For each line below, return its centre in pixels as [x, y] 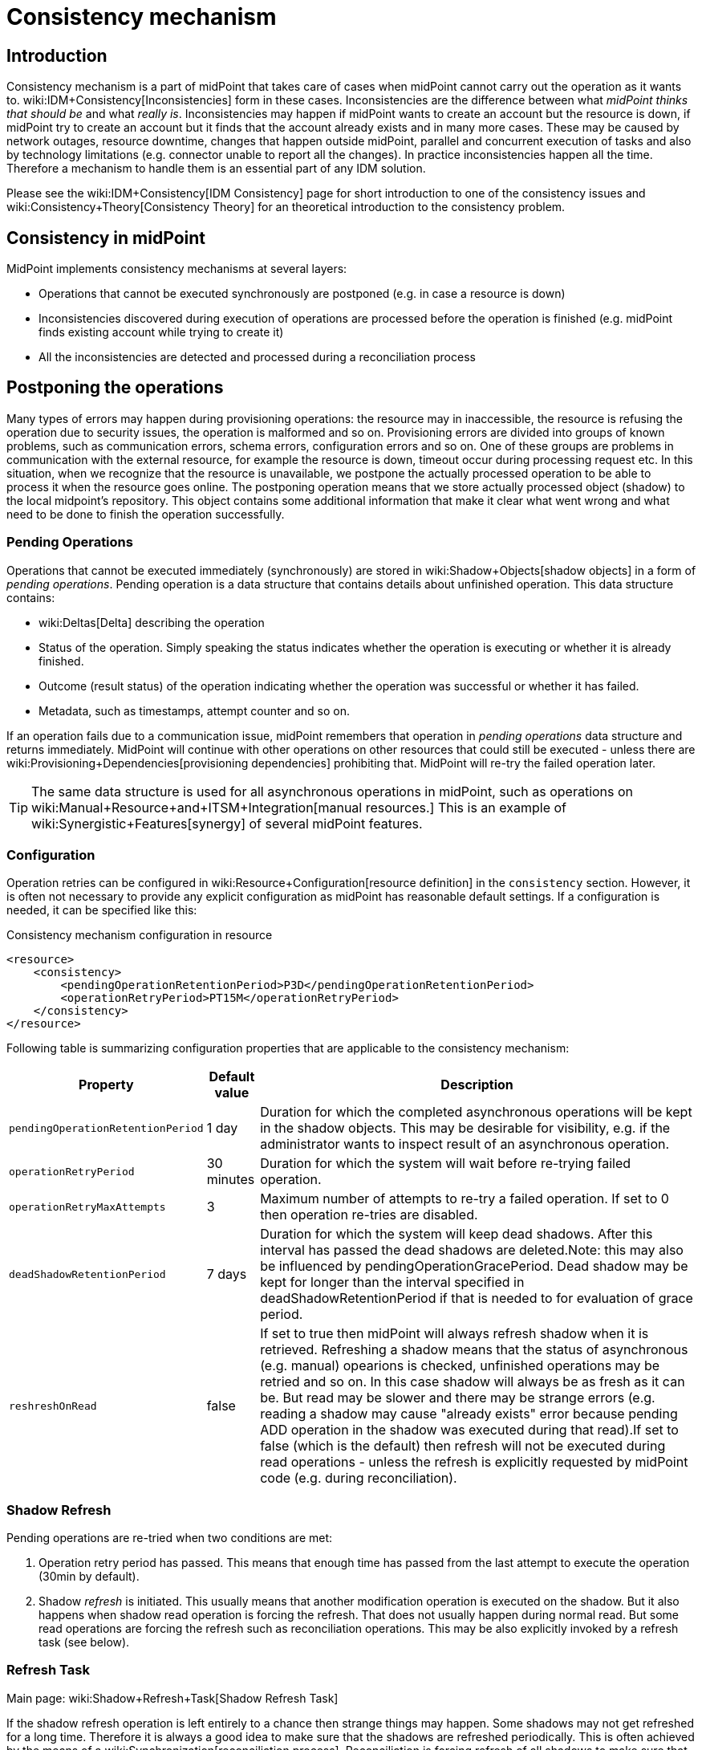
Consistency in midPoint [106, 238]
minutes [231, 1180]
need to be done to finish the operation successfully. [146, 514]
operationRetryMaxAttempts [87, 1207]
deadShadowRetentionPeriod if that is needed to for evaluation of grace [477, 1298]
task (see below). [84, 1642]
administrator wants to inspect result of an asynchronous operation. [465, 1144]
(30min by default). [89, 1577]
